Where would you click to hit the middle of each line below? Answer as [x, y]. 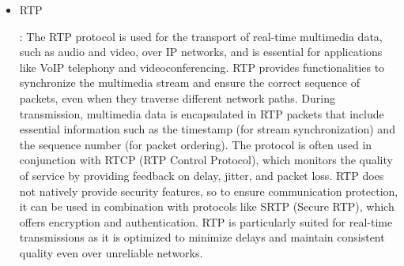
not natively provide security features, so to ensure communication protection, [209, 191]
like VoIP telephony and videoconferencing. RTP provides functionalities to [202, 67]
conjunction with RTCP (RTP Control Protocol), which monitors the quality [206, 160]
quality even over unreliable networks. [111, 252]
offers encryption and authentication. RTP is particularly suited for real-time [206, 221]
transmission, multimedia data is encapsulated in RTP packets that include [202, 113]
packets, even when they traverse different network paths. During [177, 97]
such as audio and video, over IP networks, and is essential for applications [201, 52]
